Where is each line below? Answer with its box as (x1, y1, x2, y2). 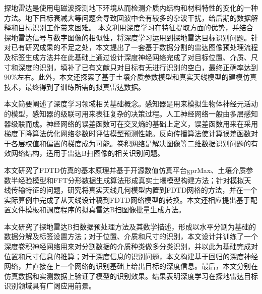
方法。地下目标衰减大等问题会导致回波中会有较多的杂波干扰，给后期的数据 (4, 12, 251, 23)
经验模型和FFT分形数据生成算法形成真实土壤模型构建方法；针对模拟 (18, 174, 244, 185)
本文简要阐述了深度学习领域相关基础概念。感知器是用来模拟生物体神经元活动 (4, 98, 258, 109)
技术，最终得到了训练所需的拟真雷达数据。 (4, 81, 145, 92)
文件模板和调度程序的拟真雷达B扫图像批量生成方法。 (11, 204, 185, 215)
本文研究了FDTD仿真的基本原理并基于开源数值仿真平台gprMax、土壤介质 (4, 164, 246, 175)
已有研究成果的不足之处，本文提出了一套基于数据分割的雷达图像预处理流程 (11, 42, 258, 52)
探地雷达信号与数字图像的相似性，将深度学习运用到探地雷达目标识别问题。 (4, 32, 251, 42)
